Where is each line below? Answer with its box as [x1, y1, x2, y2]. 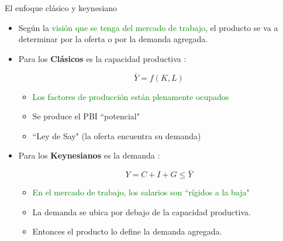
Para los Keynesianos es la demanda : [18, 149, 160, 161]
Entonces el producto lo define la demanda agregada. [32, 225, 222, 237]
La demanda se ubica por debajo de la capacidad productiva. [32, 205, 251, 218]
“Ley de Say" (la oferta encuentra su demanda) [32, 129, 201, 142]
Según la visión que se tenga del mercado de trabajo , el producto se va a [18, 21, 278, 33]
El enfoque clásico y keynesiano [5, 2, 118, 13]
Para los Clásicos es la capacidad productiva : [18, 52, 187, 64]
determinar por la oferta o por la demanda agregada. [18, 33, 208, 45]
